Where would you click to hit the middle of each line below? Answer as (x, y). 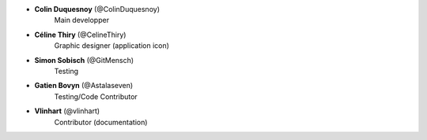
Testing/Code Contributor (96, 96)
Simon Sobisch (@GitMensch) (84, 60)
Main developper (82, 20)
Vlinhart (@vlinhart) (67, 111)
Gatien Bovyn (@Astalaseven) (84, 86)
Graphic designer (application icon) (112, 46)
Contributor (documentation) (101, 122)
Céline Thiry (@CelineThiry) (80, 35)
